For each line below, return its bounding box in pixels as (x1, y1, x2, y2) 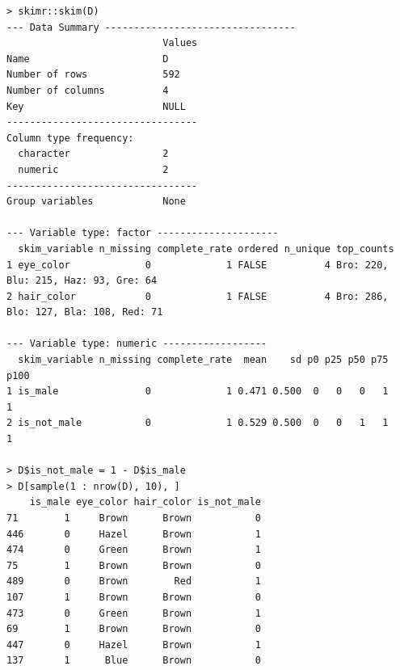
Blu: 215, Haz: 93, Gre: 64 (6, 275, 158, 287)
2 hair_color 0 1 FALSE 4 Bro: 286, (6, 290, 389, 302)
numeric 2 (18, 163, 169, 175)
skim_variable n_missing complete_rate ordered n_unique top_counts (18, 242, 394, 255)
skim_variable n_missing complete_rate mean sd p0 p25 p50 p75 (18, 354, 389, 366)
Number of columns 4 (6, 84, 169, 96)
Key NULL (6, 100, 186, 112)
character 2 (18, 148, 169, 160)
